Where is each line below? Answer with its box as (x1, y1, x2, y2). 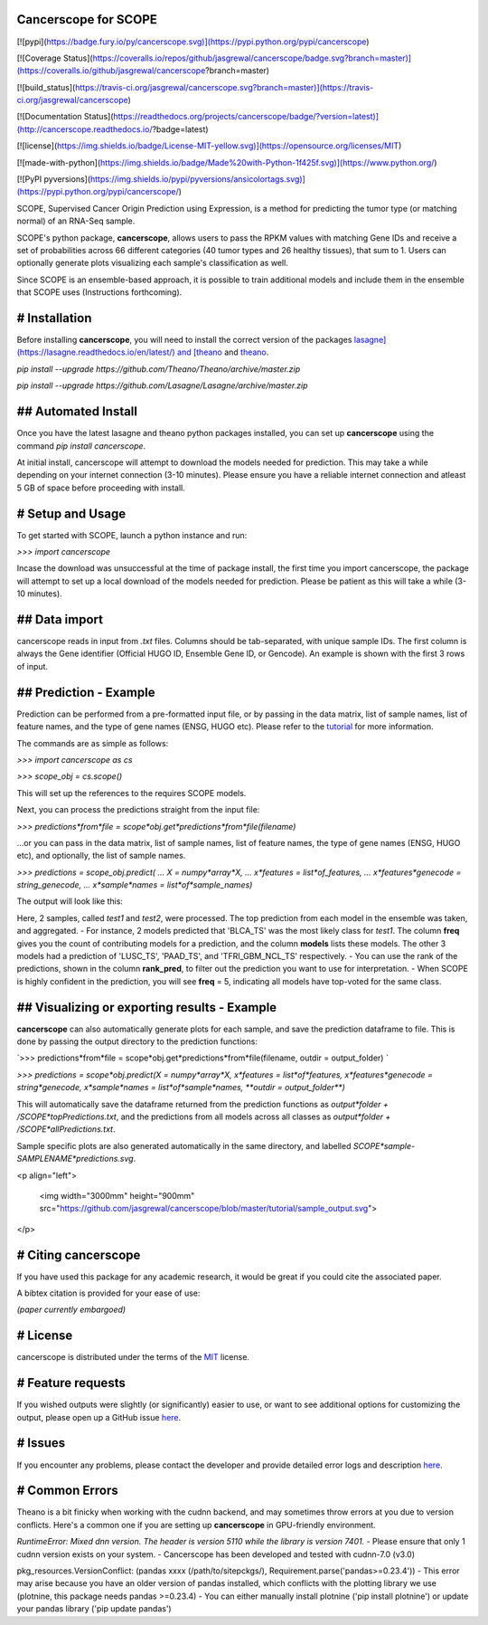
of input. (16, 660, 49, 671)
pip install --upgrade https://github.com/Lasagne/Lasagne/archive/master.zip (16, 380, 308, 391)
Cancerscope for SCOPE (16, 12, 158, 27)
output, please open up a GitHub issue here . (16, 1411, 182, 1422)
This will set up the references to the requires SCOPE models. (16, 787, 247, 798)
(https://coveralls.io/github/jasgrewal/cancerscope (16, 65, 206, 76)
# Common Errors (16, 1483, 118, 1498)
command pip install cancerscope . (16, 440, 146, 451)
